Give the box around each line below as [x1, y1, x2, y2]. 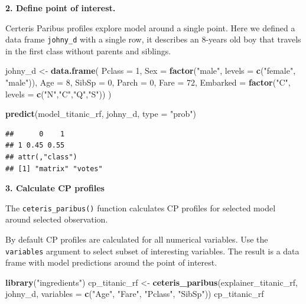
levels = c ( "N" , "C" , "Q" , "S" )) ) [5, 87, 112, 100]
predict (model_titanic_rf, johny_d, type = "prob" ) [5, 107, 196, 120]
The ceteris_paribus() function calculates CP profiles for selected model [5, 201, 276, 214]
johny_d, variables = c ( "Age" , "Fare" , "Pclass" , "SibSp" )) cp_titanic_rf [5, 287, 264, 300]
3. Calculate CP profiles [5, 182, 105, 194]
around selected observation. [5, 213, 108, 225]
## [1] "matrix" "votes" [5, 164, 103, 173]
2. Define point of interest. [5, 2, 116, 14]
